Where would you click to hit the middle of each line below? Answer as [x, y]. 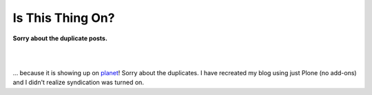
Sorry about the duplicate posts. [60, 38]
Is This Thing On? [64, 18]
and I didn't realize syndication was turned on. [79, 83]
